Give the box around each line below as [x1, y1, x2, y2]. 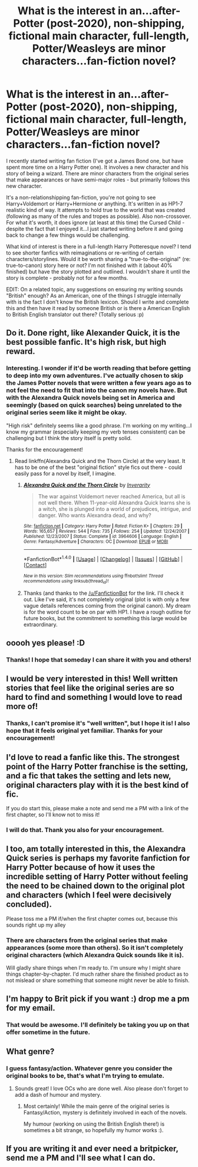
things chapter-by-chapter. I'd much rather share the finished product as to [6, 970, 189, 978]
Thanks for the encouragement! [6, 446, 84, 453]
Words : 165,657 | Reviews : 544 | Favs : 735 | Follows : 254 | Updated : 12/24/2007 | [23, 528, 190, 534]
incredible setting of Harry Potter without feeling [6, 872, 189, 882]
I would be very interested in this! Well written [6, 674, 178, 684]
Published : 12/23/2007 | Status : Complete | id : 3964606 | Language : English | [23, 533, 181, 539]
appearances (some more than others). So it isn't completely [6, 943, 184, 951]
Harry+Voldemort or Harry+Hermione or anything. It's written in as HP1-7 [6, 200, 183, 207]
